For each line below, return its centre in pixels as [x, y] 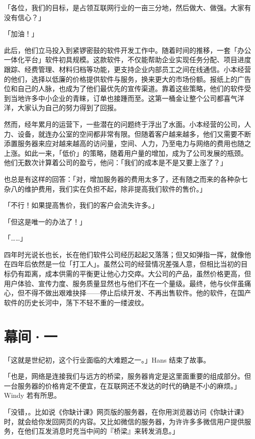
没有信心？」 [25, 17]
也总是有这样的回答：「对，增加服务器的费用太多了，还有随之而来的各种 [119, 179]
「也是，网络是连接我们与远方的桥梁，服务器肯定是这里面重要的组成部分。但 [127, 376]
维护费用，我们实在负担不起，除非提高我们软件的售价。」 [115, 188]
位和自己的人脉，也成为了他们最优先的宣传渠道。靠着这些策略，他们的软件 [124, 88]
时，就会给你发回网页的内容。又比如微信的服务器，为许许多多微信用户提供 [124, 421]
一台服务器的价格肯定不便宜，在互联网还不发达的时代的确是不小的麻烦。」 [122, 385]
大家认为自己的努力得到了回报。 [69, 108]
